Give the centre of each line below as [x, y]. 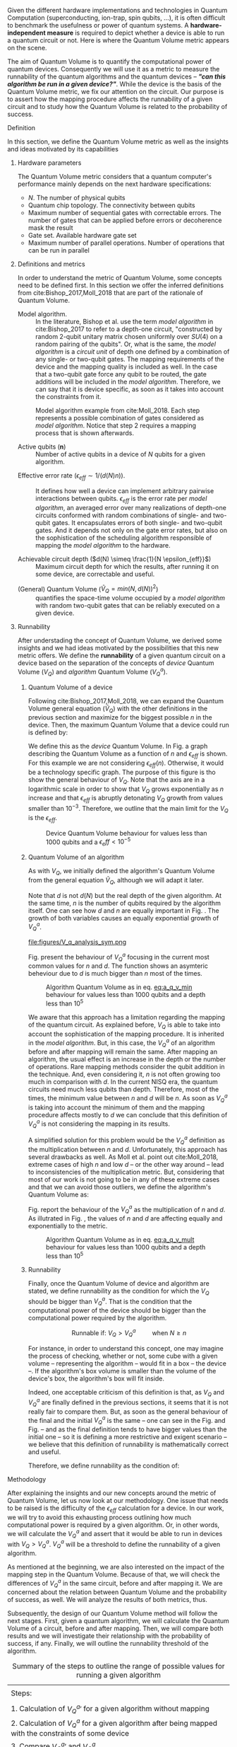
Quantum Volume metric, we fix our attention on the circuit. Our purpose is [116, 92]
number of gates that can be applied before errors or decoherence [125, 220]
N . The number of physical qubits [77, 198]
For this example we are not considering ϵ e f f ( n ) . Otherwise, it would [126, 763]
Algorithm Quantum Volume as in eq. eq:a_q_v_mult [120, 1240]
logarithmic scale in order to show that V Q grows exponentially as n [126, 790]
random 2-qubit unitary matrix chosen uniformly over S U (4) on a [129, 336]
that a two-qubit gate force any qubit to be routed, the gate [121, 374]
